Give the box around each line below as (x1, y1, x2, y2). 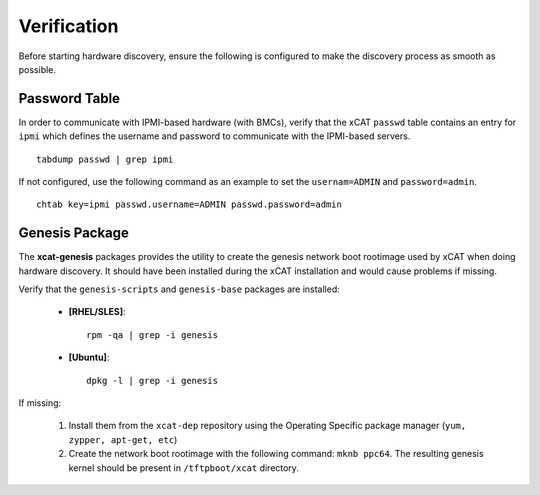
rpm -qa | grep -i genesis (86, 329, 219, 340)
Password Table (18, 90, 120, 107)
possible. (18, 63, 57, 75)
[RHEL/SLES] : (68, 306, 126, 318)
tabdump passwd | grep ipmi (36, 153, 174, 165)
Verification (18, 15, 119, 37)
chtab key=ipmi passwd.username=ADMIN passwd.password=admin (36, 199, 342, 210)
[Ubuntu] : (68, 351, 110, 364)
